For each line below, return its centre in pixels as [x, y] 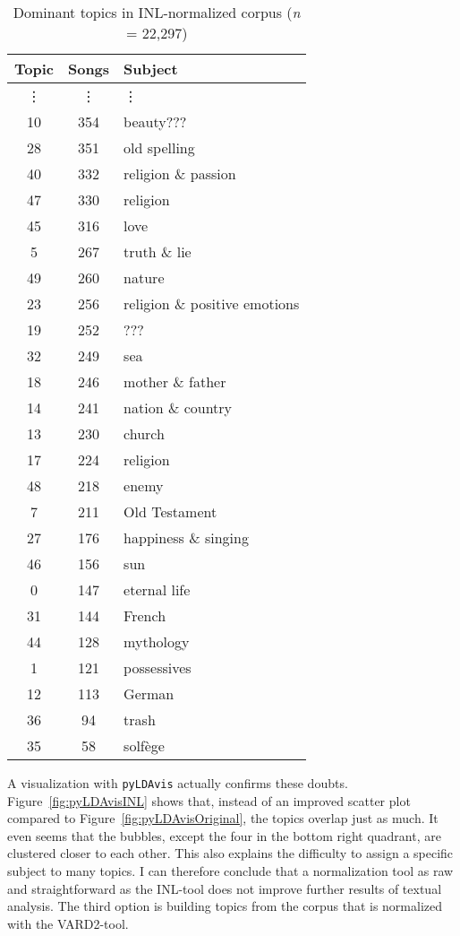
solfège [144, 745]
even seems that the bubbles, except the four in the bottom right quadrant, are [224, 835]
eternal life [157, 589]
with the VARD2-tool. [68, 923]
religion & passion [180, 173]
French [145, 615]
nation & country [178, 407]
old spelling [159, 147]
